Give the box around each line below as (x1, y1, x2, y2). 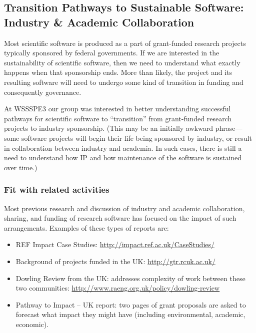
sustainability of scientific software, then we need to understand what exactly (4, 57, 240, 67)
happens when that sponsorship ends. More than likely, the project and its (4, 67, 232, 77)
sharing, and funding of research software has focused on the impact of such (4, 213, 236, 223)
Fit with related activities (4, 183, 109, 196)
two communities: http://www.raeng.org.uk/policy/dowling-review (15, 283, 220, 293)
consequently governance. (4, 86, 81, 97)
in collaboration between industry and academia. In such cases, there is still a (4, 142, 242, 153)
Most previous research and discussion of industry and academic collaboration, (4, 203, 245, 213)
